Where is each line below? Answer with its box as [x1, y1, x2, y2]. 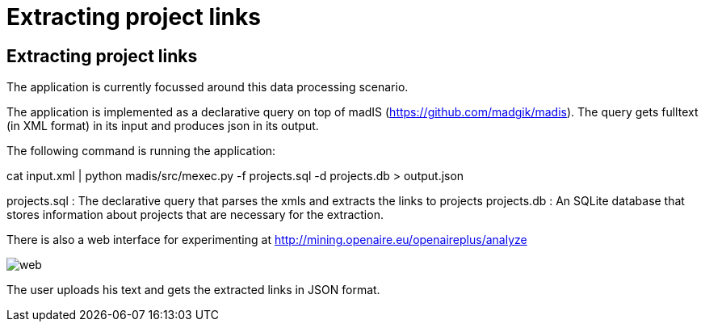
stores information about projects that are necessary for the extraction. [6, 208, 384, 222]
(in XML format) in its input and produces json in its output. [6, 119, 319, 133]
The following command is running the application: [6, 144, 276, 158]
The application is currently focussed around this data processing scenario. [6, 80, 409, 95]
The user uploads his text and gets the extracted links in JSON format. [6, 283, 380, 297]
